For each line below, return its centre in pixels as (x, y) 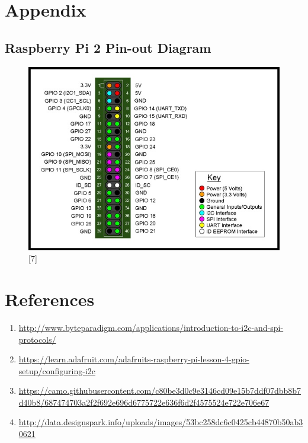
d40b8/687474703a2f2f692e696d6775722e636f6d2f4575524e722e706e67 (144, 402)
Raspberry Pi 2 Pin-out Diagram (108, 47)
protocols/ (37, 339)
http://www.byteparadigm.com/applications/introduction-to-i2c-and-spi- (151, 327)
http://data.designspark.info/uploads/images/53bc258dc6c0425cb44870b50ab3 (161, 422)
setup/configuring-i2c (57, 370)
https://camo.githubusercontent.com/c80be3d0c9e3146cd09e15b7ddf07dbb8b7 (160, 391)
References (50, 299)
